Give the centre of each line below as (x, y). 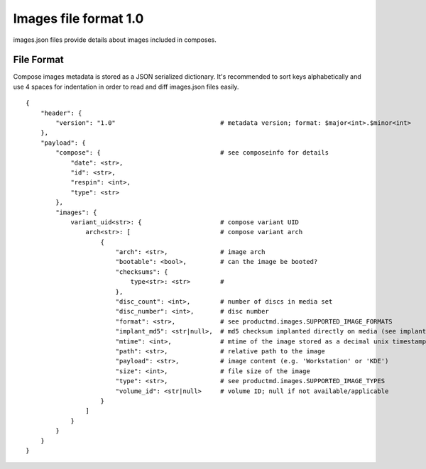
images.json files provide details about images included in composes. (115, 40)
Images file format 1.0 (78, 18)
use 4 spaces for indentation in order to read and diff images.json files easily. (126, 87)
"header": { (61, 113)
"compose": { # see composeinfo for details (192, 153)
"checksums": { (142, 272)
